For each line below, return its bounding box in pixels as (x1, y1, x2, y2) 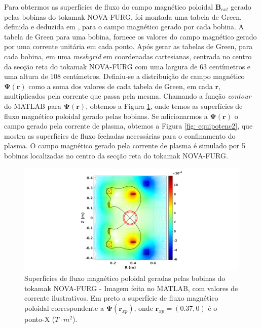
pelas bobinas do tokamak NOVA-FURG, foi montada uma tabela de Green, (4, 11, 242, 22)
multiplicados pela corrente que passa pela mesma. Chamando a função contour (4, 91, 251, 101)
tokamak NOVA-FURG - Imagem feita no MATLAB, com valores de (24, 282, 238, 293)
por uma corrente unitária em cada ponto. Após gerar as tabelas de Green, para (4, 41, 253, 52)
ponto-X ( (24, 314, 55, 324)
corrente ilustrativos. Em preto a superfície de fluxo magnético (24, 293, 218, 303)
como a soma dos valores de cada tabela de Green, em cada (28, 80, 213, 91)
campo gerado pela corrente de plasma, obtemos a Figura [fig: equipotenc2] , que (4, 120, 253, 131)
